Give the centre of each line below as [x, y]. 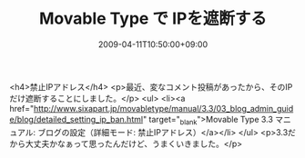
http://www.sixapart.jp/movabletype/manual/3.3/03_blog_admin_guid [163, 108]
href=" [22, 108]
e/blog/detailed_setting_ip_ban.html [76, 119]
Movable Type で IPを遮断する [153, 19]
